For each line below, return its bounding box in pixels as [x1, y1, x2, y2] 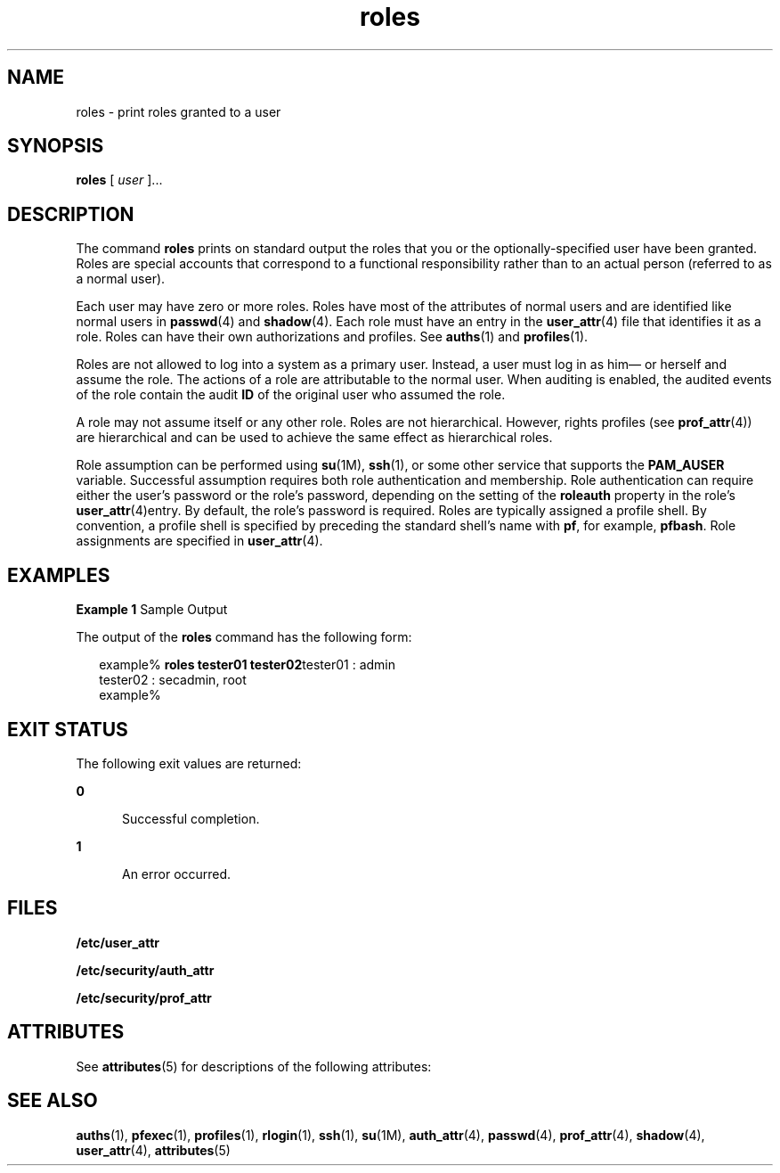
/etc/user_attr [76, 934, 160, 950]
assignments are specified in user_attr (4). [76, 533, 323, 549]
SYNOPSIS [7, 135, 104, 158]
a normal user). [76, 271, 166, 287]
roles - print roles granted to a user [76, 103, 281, 119]
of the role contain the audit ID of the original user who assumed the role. [76, 387, 506, 403]
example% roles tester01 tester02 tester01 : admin [99, 657, 395, 673]
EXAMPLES [7, 563, 110, 586]
